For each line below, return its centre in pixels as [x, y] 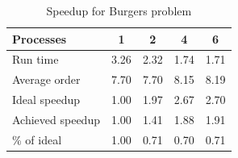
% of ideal [37, 139]
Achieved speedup [56, 119]
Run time [35, 59]
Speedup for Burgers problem [119, 10]
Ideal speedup [46, 100]
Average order [46, 79]
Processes [40, 38]
